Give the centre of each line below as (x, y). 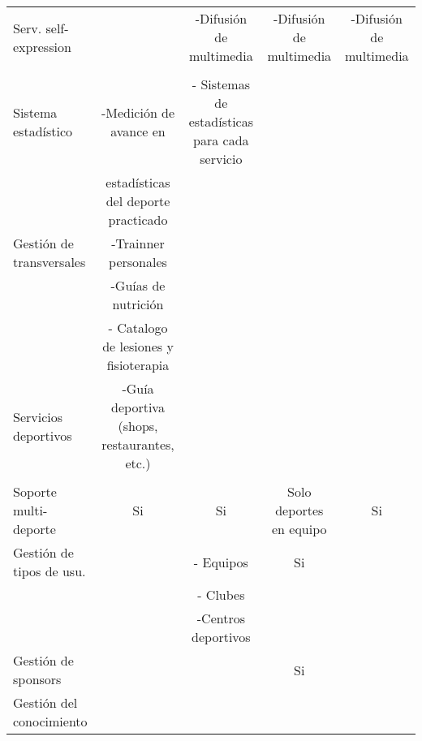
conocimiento (50, 721)
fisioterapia (138, 365)
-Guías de (138, 285)
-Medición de (138, 112)
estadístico (43, 131)
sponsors (37, 679)
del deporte (138, 201)
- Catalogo (138, 327)
